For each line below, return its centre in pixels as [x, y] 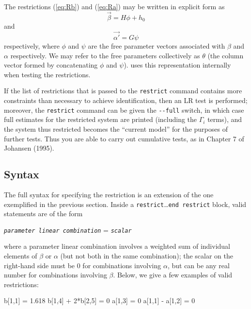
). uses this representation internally [177, 65]
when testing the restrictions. [47, 74]
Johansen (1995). [29, 148]
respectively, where [32, 46]
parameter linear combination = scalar [68, 230]
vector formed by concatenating [51, 65]
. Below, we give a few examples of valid [173, 275]
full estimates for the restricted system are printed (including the [101, 119]
